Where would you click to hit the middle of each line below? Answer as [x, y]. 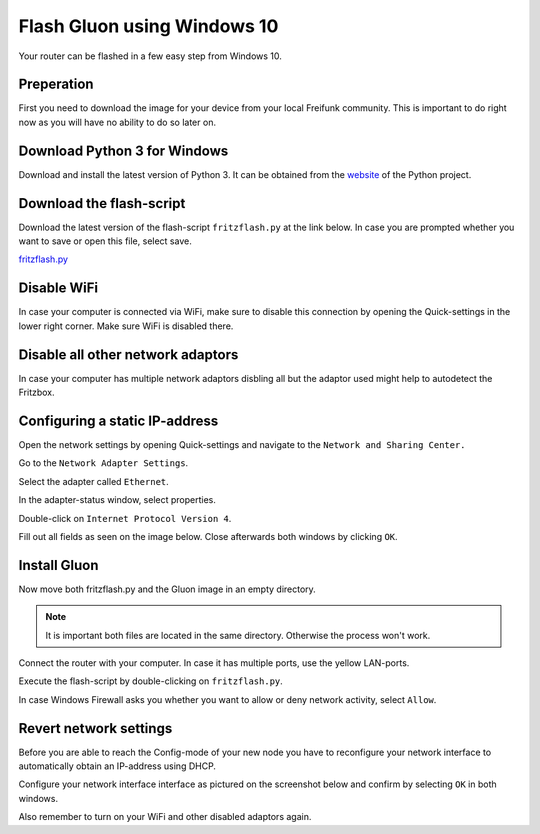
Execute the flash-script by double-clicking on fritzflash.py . [151, 681]
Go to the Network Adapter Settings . [103, 463]
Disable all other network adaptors [128, 354]
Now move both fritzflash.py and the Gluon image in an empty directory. [167, 589]
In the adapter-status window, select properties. [117, 500]
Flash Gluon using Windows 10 [148, 26]
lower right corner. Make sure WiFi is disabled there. [126, 326]
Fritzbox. [36, 392]
